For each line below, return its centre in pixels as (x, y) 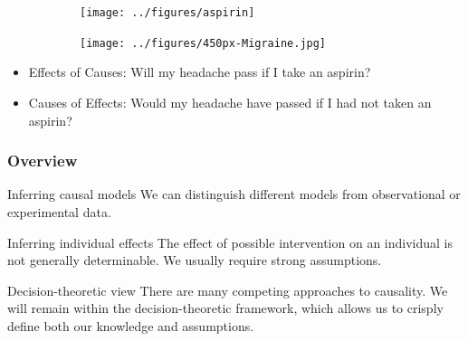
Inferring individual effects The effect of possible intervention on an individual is (230, 242)
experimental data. (59, 211)
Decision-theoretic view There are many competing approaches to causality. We (228, 290)
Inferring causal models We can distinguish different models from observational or (234, 194)
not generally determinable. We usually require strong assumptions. (195, 260)
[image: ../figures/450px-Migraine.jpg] (203, 43)
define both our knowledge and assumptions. (131, 325)
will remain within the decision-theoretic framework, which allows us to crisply (225, 308)
